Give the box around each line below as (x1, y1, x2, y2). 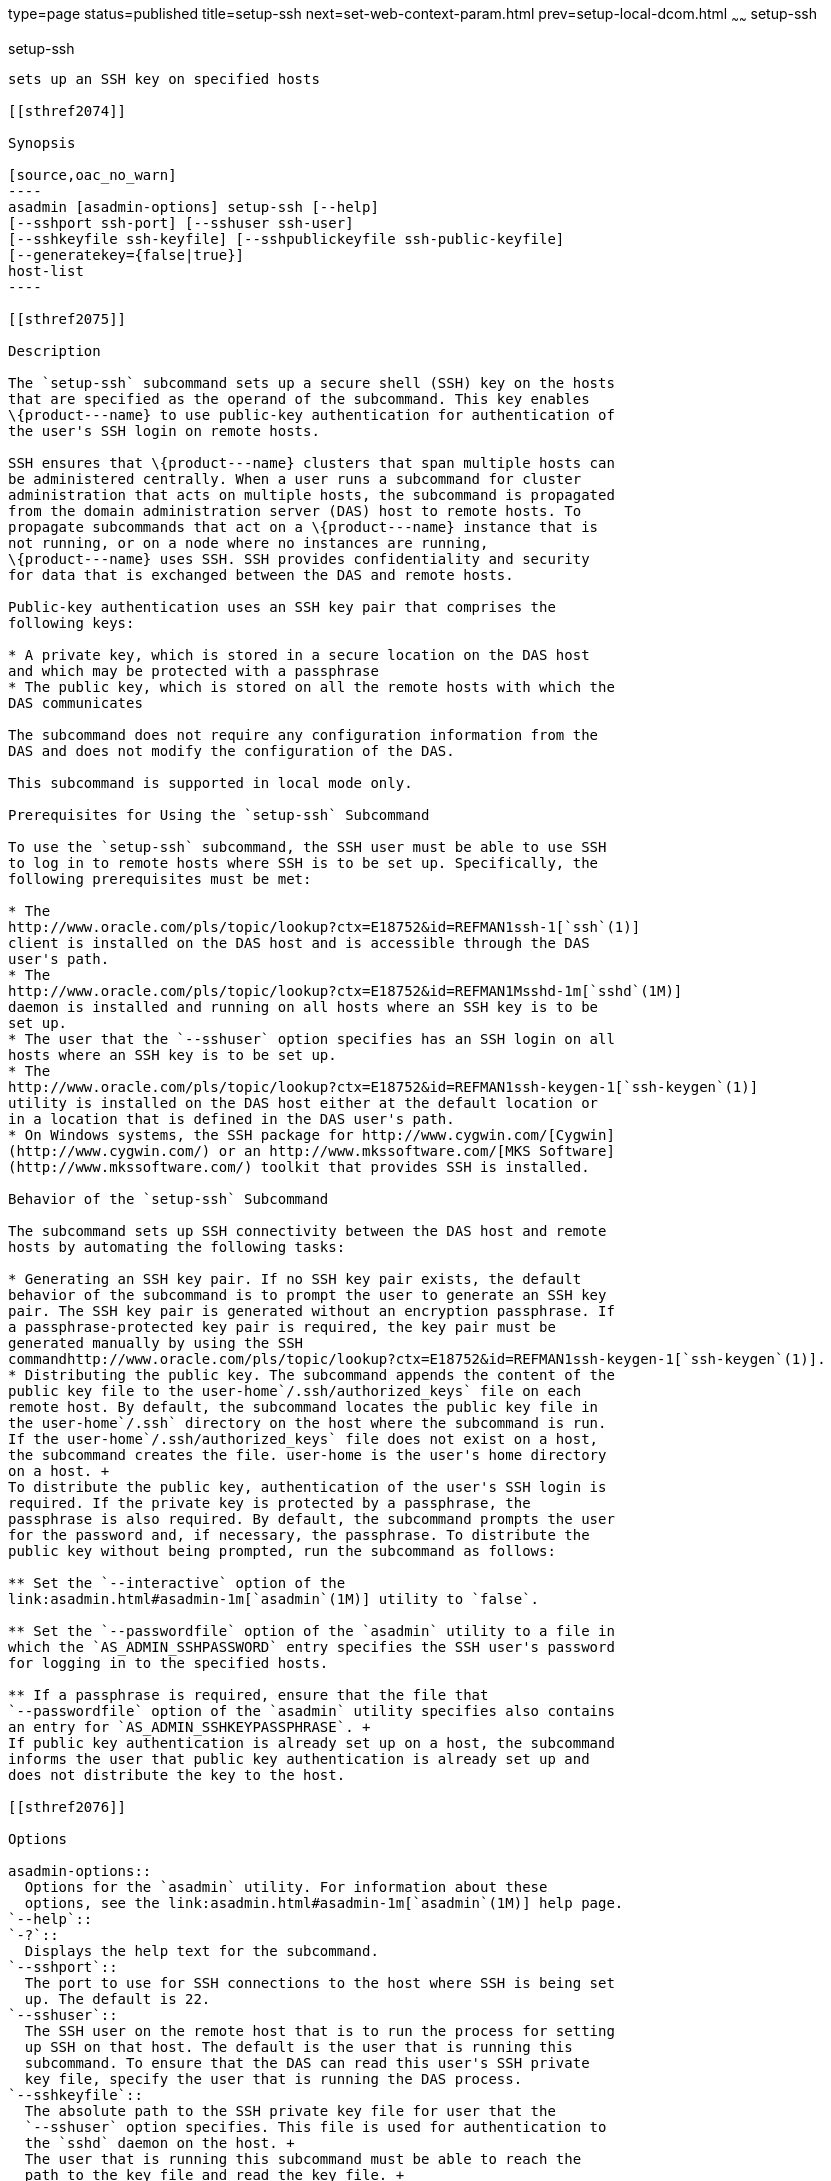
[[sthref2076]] (8, 1798, 127, 1815)
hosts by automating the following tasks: (8, 1238, 346, 1255)
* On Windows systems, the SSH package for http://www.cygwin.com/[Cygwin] (8, 1126, 615, 1143)
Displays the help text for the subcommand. (24, 1942, 379, 1959)
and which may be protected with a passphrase (8, 662, 379, 679)
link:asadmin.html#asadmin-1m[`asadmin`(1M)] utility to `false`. (8, 1590, 540, 1607)
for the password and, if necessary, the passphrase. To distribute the (8, 1526, 590, 1543)
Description (8, 342, 101, 359)
